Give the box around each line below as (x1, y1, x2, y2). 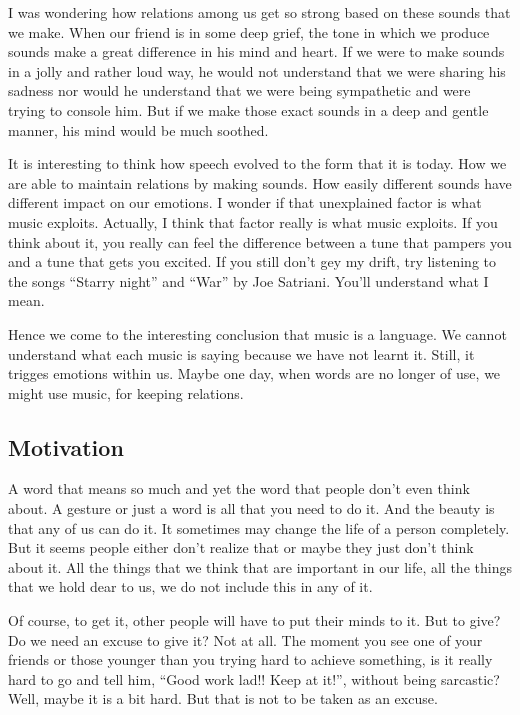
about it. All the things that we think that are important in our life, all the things (8, 556, 512, 577)
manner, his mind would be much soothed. (8, 119, 269, 140)
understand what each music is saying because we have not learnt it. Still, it (8, 343, 475, 364)
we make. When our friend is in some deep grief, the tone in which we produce (8, 21, 490, 42)
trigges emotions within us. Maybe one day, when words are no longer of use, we (8, 363, 501, 384)
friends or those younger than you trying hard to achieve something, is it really (8, 649, 493, 670)
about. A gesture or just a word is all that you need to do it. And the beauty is (8, 498, 495, 519)
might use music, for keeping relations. (8, 382, 244, 403)
